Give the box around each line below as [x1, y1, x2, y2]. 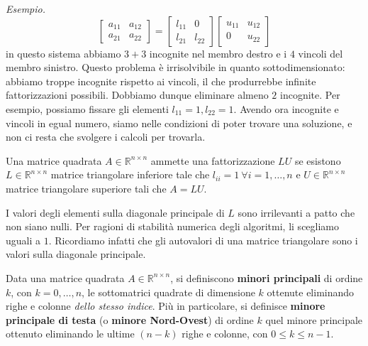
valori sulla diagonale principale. [6, 247, 146, 261]
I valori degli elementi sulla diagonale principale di [6, 205, 225, 220]
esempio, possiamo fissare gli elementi [6, 101, 169, 116]
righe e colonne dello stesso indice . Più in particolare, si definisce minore [6, 298, 325, 313]
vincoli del [298, 45, 343, 60]
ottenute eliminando [267, 284, 355, 299]
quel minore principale [265, 312, 363, 327]
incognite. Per [280, 87, 340, 102]
